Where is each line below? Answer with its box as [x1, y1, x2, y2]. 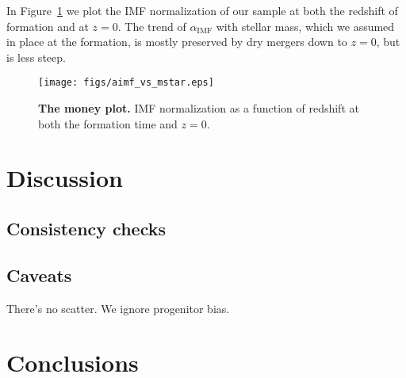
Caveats [6, 262, 72, 287]
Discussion [6, 162, 123, 194]
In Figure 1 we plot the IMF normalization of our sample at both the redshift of [6, 2, 398, 18]
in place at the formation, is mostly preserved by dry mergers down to [6, 33, 347, 50]
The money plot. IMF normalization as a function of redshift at [38, 100, 359, 116]
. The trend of [117, 17, 186, 34]
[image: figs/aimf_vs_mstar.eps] [38, 77, 214, 89]
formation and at [6, 17, 89, 34]
